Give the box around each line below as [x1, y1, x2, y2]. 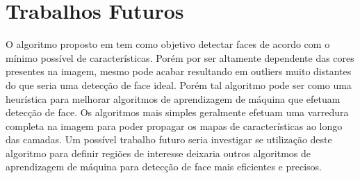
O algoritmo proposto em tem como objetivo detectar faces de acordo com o [6, 37, 330, 51]
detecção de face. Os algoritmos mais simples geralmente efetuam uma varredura [6, 105, 349, 120]
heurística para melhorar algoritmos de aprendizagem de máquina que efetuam [6, 91, 341, 106]
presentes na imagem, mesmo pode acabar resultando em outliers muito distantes [6, 64, 352, 79]
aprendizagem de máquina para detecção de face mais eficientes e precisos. [6, 159, 322, 174]
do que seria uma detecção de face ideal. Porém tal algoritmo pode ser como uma [6, 77, 352, 92]
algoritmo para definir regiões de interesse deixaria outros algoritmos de [6, 145, 311, 160]
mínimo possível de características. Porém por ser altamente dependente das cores [6, 50, 354, 65]
